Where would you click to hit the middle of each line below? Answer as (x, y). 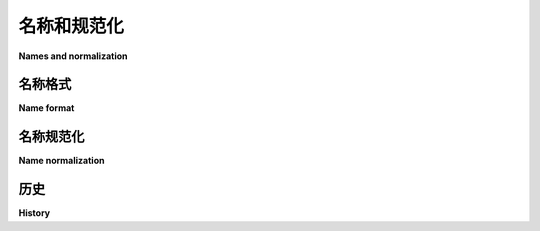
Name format (46, 108)
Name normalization (61, 161)
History (34, 213)
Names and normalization (73, 56)
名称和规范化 (71, 26)
